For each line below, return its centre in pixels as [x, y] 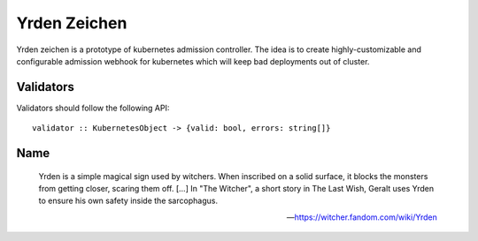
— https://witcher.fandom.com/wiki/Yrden [362, 217]
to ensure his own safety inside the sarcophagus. [128, 201]
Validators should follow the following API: [93, 108]
